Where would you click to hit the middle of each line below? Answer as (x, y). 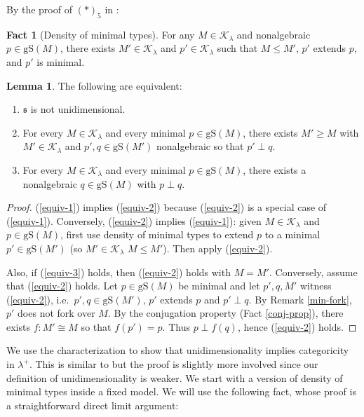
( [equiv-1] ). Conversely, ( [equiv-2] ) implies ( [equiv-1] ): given (134, 220)
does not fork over (56, 313)
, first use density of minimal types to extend (157, 234)
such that (237, 48)
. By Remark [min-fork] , (300, 299)
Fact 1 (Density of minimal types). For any (101, 34)
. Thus (176, 326)
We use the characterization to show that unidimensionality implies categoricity (178, 350)
